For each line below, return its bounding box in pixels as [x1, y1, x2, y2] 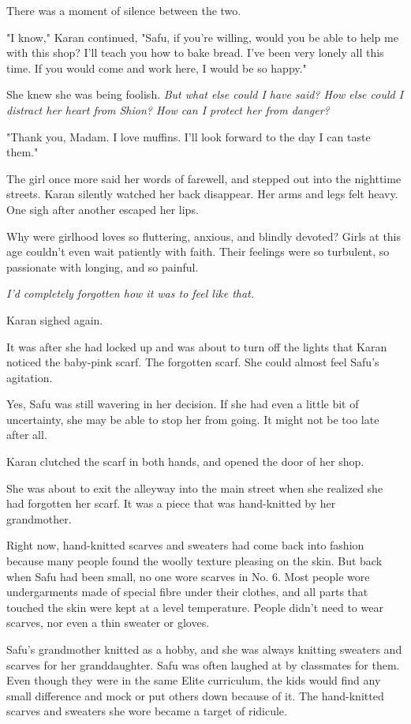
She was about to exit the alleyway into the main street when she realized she [6, 479, 383, 496]
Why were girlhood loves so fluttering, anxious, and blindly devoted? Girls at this [6, 227, 402, 244]
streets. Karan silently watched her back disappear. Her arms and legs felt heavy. [6, 186, 398, 202]
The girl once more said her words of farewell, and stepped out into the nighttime [6, 170, 402, 186]
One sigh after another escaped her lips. [6, 201, 199, 217]
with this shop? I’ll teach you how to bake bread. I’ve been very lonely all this [6, 44, 384, 61]
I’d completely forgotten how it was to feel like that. [6, 285, 255, 302]
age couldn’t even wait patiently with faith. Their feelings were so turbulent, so [6, 243, 390, 260]
